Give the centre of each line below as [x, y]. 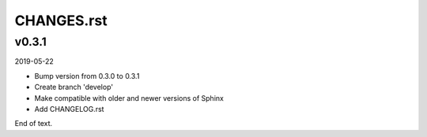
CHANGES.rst [61, 20]
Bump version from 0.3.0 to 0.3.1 [87, 76]
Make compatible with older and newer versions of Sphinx [129, 98]
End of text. [34, 124]
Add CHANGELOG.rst [69, 109]
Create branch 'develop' [74, 87]
